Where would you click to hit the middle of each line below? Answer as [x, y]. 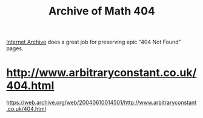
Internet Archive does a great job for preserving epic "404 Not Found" [94, 42]
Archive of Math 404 [102, 11]
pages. [15, 48]
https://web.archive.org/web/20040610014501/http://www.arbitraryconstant [101, 103]
